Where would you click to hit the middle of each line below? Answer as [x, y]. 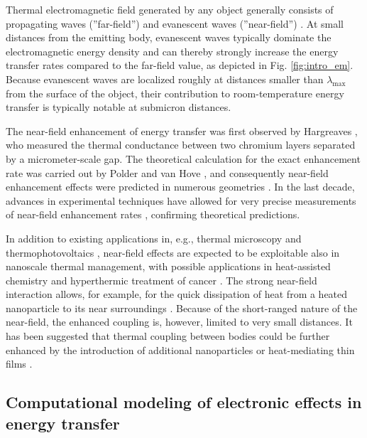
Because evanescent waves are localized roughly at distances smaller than [165, 79]
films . [19, 364]
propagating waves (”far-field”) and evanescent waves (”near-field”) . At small [175, 23]
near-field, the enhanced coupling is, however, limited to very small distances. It [179, 322]
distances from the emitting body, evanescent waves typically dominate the [169, 37]
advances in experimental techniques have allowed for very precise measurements [181, 200]
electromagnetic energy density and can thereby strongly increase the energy [172, 51]
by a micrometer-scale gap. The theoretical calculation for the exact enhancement [183, 158]
